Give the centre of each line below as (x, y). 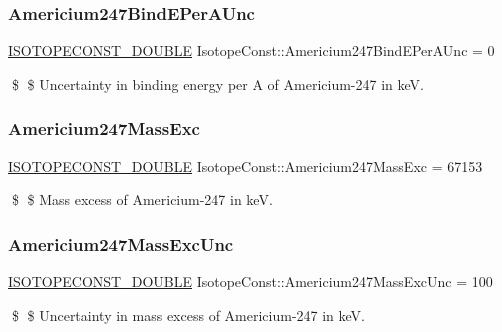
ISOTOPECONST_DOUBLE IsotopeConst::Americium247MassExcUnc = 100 (250, 281)
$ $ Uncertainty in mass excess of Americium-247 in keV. (188, 314)
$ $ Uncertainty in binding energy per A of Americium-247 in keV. (217, 83)
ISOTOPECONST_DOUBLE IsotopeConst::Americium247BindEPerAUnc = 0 (251, 50)
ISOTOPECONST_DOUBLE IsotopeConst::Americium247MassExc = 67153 (245, 165)
